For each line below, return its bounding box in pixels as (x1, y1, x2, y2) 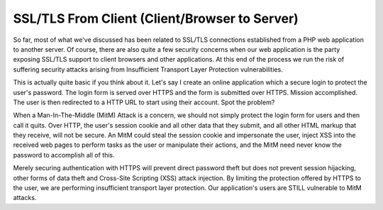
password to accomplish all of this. (13, 150, 115, 159)
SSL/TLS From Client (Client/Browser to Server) (13, 11, 299, 26)
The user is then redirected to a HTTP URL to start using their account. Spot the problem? (13, 98, 275, 106)
